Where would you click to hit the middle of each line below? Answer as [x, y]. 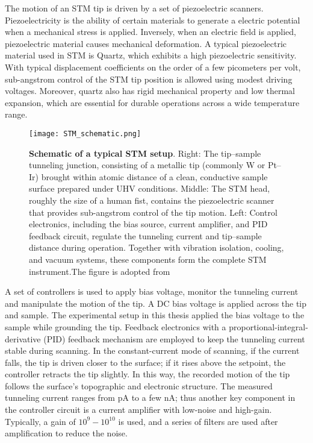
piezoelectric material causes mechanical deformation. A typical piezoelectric [146, 43]
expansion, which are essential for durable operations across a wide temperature [152, 102]
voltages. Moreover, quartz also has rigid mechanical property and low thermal [150, 91]
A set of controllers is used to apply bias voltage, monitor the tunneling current [152, 291]
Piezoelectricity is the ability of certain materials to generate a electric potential [153, 20]
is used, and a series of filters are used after [198, 421]
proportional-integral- [268, 326]
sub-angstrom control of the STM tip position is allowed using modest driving [149, 79]
